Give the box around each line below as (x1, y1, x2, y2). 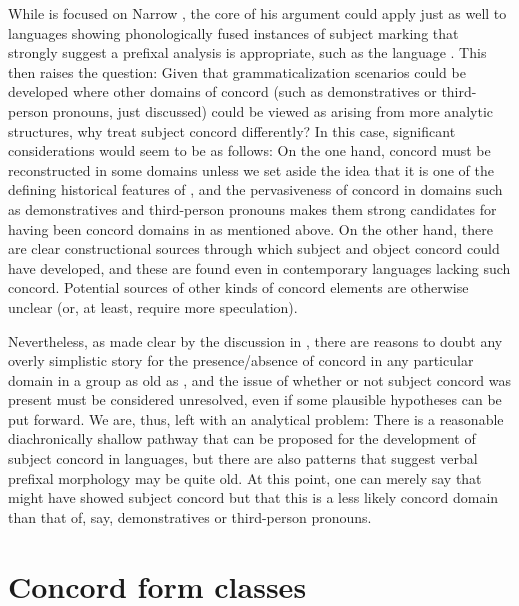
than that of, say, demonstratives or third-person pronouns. (8, 506, 372, 527)
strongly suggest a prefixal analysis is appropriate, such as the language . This (8, 42, 487, 63)
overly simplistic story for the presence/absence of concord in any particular (8, 350, 474, 371)
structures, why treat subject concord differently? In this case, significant (8, 120, 456, 141)
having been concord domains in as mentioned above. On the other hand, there (8, 218, 493, 239)
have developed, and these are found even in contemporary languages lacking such (8, 257, 511, 278)
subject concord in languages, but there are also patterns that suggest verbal (8, 448, 478, 469)
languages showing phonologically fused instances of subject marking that (8, 22, 459, 43)
